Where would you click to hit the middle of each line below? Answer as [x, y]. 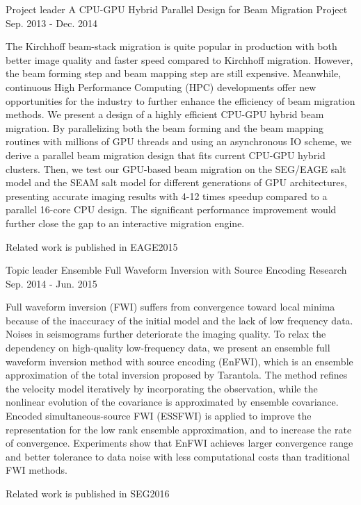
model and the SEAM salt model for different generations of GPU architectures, [176, 182]
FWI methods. [37, 470]
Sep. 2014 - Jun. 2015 [51, 283]
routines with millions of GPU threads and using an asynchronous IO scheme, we [179, 141]
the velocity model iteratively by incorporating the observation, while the [162, 388]
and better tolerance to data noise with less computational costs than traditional [178, 456]
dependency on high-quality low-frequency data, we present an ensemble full [168, 348]
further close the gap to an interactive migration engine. [125, 223]
